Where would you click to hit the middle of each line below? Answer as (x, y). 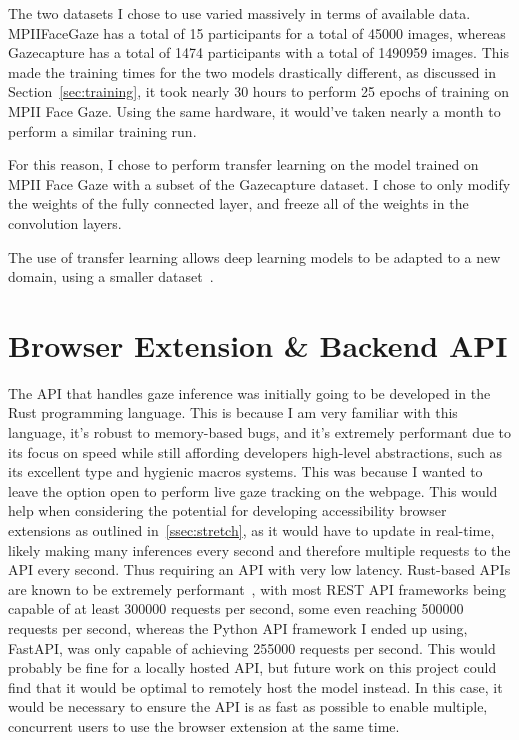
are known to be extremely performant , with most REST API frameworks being (257, 588)
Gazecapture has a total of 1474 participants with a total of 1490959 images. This (258, 52)
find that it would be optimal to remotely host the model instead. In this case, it (255, 686)
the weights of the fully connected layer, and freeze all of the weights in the (238, 203)
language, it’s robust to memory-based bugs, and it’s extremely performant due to (260, 432)
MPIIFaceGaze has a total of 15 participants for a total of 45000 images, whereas (257, 32)
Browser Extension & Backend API (258, 344)
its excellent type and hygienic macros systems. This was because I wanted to (245, 471)
